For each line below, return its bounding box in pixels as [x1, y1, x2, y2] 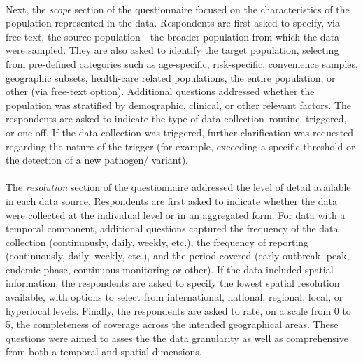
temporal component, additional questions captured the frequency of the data [6, 221, 339, 236]
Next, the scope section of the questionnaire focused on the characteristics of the [6, 1, 350, 16]
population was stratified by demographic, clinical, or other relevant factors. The [6, 97, 351, 112]
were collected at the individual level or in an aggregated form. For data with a [6, 207, 346, 222]
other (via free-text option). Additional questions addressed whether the [6, 84, 315, 99]
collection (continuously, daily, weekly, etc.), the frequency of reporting [6, 234, 309, 249]
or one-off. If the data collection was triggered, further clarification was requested [6, 124, 354, 139]
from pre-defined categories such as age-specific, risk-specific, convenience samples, [6, 56, 358, 71]
